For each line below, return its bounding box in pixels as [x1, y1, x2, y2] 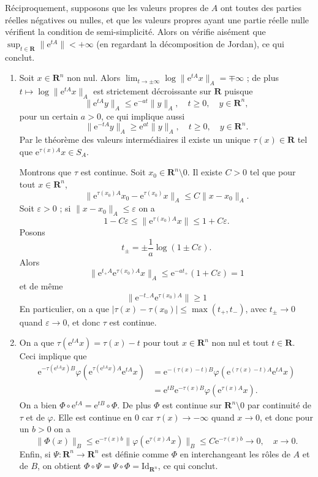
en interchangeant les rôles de [180, 447, 290, 460]
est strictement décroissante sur [93, 84, 211, 97]
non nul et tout [211, 336, 269, 349]
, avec [245, 302, 267, 315]
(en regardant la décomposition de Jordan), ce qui [96, 37, 284, 50]
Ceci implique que [19, 349, 87, 362]
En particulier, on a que [19, 302, 109, 315]
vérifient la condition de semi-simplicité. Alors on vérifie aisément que [5, 25, 266, 38]
